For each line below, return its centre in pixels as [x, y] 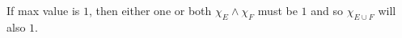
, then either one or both [150, 10]
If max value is [43, 10]
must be [277, 10]
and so [327, 10]
